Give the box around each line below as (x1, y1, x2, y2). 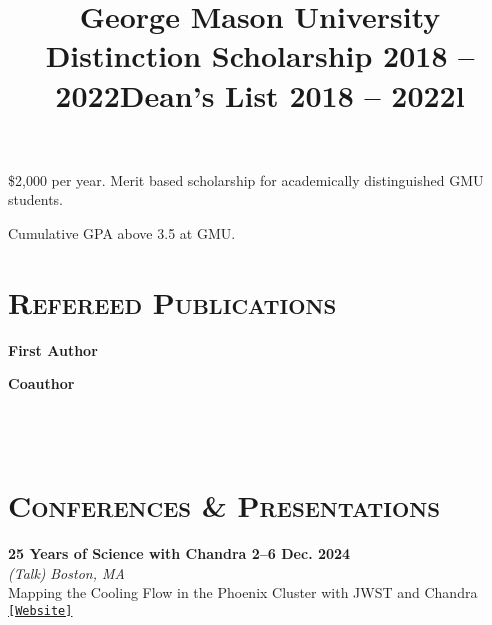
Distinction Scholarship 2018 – (45, 35, 475, 76)
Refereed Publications (8, 281, 337, 322)
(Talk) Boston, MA (8, 562, 125, 583)
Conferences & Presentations (8, 485, 441, 526)
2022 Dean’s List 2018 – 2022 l (55, 74, 465, 115)
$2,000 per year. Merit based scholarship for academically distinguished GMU (8, 169, 484, 190)
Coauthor (8, 373, 75, 394)
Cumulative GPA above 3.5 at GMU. (8, 222, 236, 243)
